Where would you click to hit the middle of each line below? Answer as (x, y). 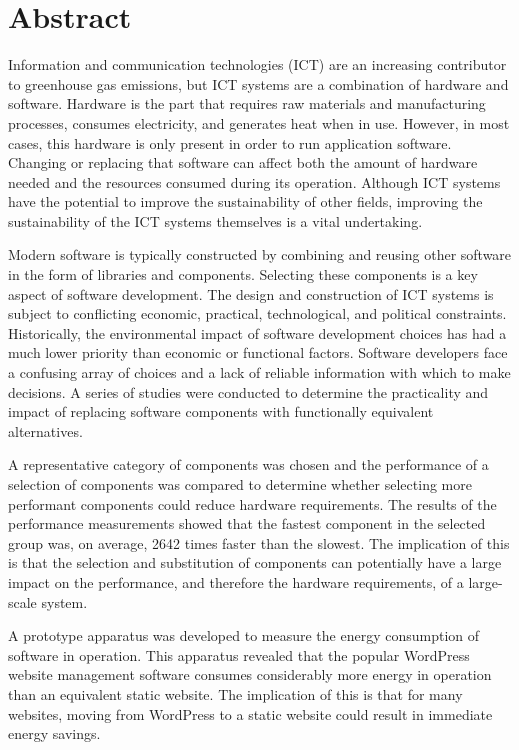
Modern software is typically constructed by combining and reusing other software (260, 254)
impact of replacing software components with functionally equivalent (221, 411)
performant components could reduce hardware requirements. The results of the (252, 503)
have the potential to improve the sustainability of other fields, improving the (245, 201)
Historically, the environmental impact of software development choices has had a (257, 332)
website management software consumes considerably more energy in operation (250, 674)
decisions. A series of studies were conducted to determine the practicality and (248, 391)
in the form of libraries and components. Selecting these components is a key (243, 274)
